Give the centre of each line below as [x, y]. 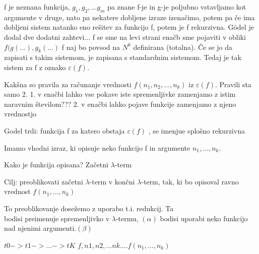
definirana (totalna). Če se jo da [183, 47]
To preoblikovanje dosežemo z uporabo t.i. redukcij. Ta [89, 208]
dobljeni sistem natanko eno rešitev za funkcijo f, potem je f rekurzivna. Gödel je [129, 27]
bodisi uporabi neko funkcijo [204, 218]
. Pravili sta [233, 84]
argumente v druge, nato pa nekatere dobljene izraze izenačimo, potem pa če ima [129, 17]
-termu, [127, 218]
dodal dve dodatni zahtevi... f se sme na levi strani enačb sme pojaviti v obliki [125, 37]
